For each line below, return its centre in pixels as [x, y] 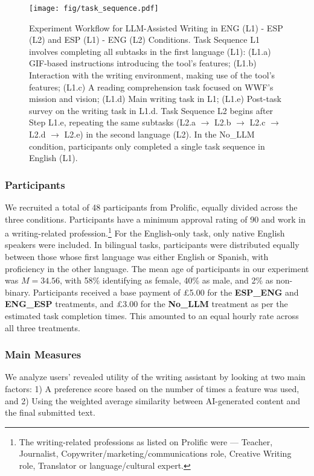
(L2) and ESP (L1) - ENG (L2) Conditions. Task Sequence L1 [144, 40]
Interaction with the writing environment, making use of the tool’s [152, 75]
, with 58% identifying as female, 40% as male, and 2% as [167, 280]
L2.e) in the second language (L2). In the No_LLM [159, 134]
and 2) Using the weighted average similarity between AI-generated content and [153, 400]
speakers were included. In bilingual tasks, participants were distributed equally [152, 245]
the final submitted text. [50, 412]
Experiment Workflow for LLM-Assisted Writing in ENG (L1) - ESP [156, 27]
